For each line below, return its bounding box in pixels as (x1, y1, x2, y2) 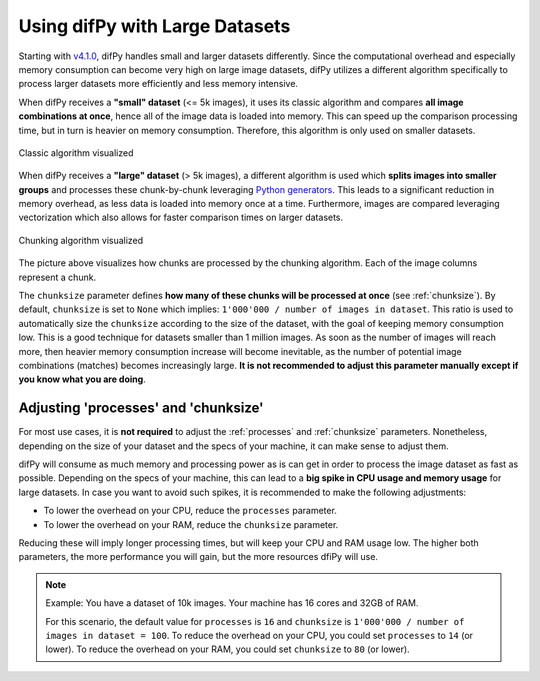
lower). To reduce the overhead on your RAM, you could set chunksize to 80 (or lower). (45, 643, 410, 655)
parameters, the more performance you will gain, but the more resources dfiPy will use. (18, 551, 379, 563)
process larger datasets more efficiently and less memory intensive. (18, 78, 299, 90)
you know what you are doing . (18, 373, 147, 385)
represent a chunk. (18, 271, 97, 283)
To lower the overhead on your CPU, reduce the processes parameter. (43, 505, 337, 517)
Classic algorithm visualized (18, 146, 134, 159)
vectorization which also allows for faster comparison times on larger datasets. (18, 211, 344, 224)
